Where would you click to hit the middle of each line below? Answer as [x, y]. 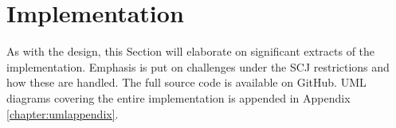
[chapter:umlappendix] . [63, 113]
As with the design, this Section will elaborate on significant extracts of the [191, 51]
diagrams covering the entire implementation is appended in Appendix [178, 97]
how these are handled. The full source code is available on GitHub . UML [186, 82]
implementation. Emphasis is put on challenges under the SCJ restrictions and [198, 66]
